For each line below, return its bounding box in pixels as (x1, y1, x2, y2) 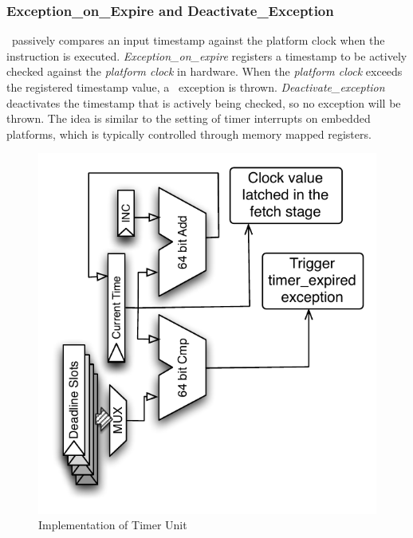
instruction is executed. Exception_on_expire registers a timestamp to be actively (6, 47, 407, 64)
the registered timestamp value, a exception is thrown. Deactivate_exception (6, 79, 385, 95)
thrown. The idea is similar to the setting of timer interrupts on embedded (6, 110, 371, 127)
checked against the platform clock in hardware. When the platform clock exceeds (6, 63, 403, 80)
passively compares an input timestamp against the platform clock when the (11, 32, 385, 49)
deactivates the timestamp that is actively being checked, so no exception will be (6, 94, 401, 111)
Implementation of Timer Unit (38, 516, 187, 533)
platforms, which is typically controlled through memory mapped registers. (6, 125, 372, 142)
